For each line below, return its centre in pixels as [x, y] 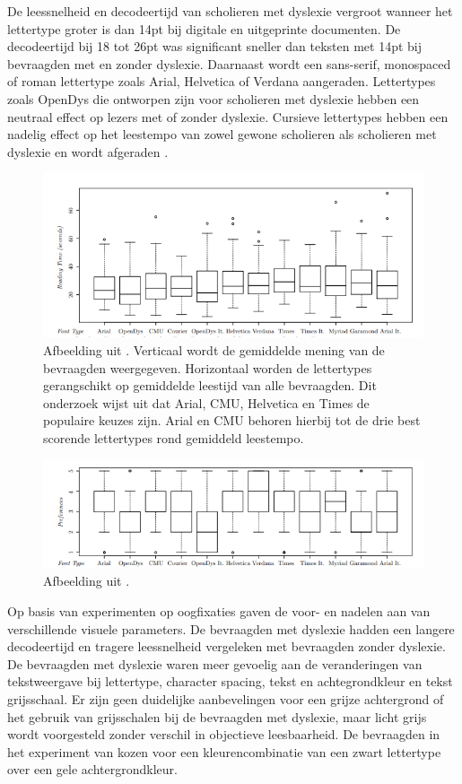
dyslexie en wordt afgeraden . [88, 151]
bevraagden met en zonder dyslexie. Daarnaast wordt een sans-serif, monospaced [229, 63]
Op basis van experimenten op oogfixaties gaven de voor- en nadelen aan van [219, 610]
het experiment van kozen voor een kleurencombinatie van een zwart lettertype [224, 751]
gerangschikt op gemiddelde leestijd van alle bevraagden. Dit [210, 385]
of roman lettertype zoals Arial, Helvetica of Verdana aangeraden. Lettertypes [222, 81]
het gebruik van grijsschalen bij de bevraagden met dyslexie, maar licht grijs [217, 716]
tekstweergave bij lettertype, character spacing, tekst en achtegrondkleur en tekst [230, 681]
